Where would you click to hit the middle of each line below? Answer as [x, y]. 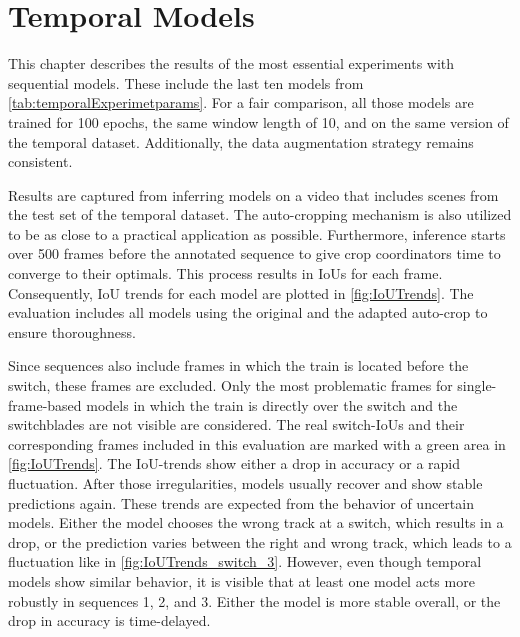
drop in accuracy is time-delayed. [109, 620]
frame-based [45, 404]
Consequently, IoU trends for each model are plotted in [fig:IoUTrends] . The [241, 292]
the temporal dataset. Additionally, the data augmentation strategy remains [241, 141]
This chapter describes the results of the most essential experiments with [231, 63]
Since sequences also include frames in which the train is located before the [238, 365]
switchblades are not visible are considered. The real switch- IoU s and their [236, 424]
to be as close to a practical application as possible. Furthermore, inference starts [257, 233]
